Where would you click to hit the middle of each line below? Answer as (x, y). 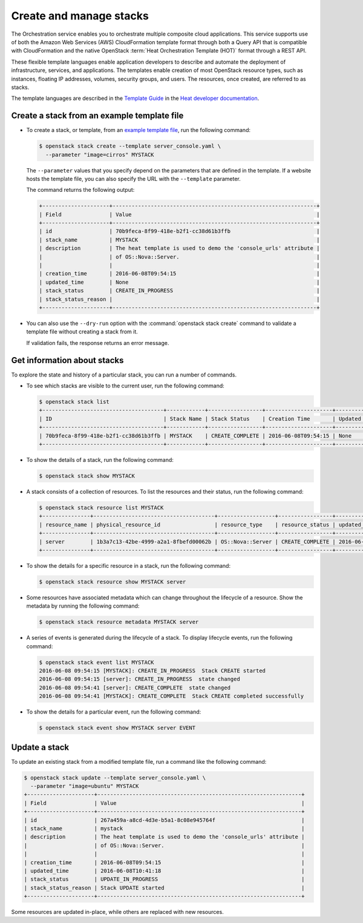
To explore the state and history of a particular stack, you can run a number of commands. (124, 375)
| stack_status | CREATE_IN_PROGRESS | (179, 291)
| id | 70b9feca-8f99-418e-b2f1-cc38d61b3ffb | (179, 231)
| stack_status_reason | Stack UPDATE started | (164, 888)
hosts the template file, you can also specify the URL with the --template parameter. (134, 179)
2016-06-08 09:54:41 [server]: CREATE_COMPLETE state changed (135, 688)
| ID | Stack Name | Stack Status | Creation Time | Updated (200, 419)
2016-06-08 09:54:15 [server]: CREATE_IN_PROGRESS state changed (139, 679)
